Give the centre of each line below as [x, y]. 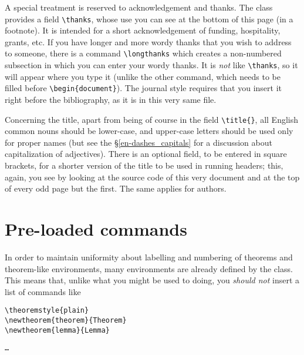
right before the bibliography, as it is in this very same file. [111, 99]
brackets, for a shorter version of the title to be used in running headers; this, [144, 165]
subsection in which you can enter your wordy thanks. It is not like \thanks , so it [151, 65]
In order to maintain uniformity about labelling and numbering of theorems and [149, 257]
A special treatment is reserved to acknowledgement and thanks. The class [139, 7]
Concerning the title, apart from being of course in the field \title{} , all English [151, 119]
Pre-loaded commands [96, 229]
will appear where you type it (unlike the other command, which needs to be [143, 76]
